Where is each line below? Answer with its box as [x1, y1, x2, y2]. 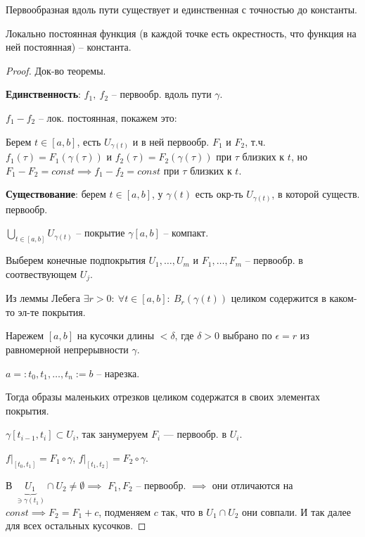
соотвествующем [6, 266, 77, 281]
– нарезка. [96, 365, 140, 380]
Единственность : [6, 87, 81, 101]
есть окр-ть [195, 187, 243, 201]
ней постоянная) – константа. [6, 39, 132, 54]
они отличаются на [212, 477, 293, 492]
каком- [329, 291, 357, 305]
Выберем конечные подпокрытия [6, 253, 146, 267]
